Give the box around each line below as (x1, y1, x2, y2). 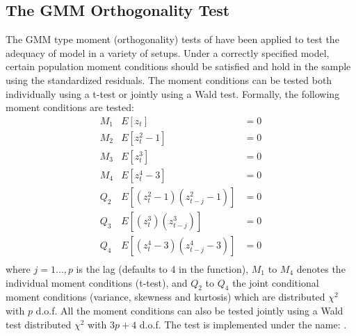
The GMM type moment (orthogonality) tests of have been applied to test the (6, 32, 339, 47)
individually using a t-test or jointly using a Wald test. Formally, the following (6, 86, 340, 101)
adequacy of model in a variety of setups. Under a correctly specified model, (6, 45, 330, 60)
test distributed (6, 317, 72, 331)
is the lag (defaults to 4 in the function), (76, 262, 249, 276)
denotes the (296, 262, 346, 276)
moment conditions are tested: (6, 100, 134, 115)
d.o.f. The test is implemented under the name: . (139, 317, 347, 331)
